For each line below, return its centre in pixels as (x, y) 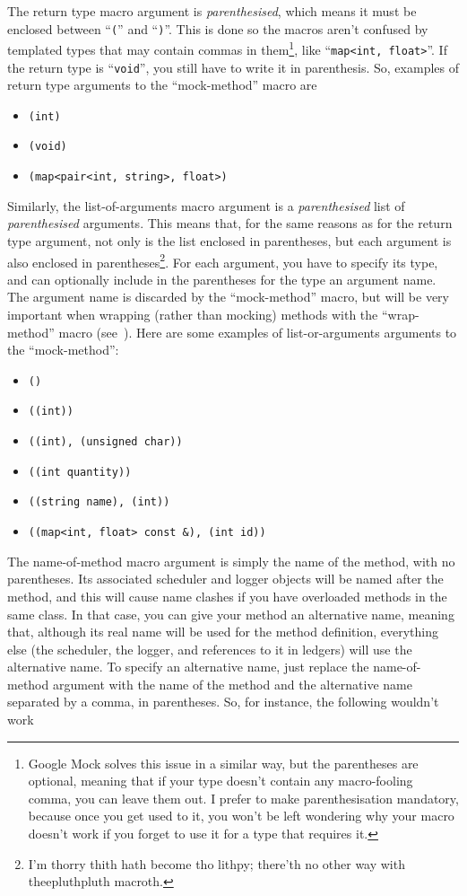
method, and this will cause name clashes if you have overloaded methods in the (227, 596)
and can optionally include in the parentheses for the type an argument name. (222, 279)
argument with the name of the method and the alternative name (232, 684)
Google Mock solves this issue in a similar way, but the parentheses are (223, 763)
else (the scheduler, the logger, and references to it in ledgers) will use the (210, 649)
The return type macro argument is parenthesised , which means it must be (212, 11)
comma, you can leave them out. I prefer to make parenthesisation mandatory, (243, 798)
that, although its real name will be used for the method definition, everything (223, 632)
